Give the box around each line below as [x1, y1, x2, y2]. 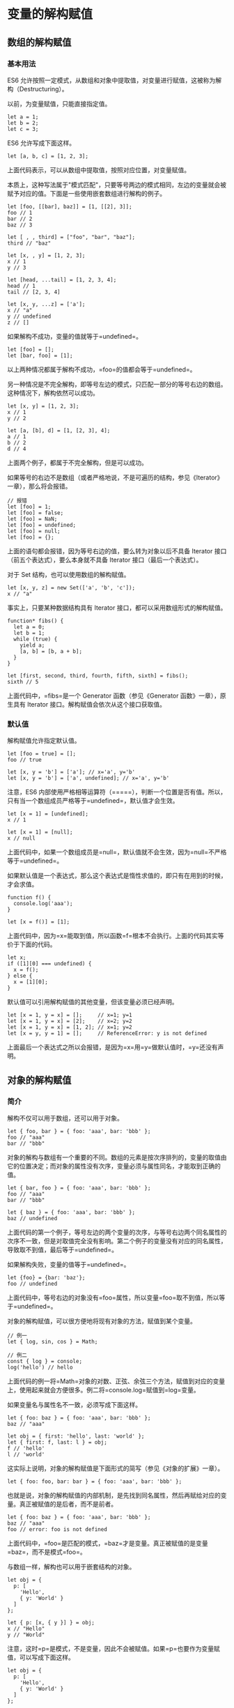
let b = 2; [7, 119, 39, 126]
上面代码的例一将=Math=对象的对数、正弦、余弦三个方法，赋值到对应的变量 [7, 1377, 225, 1385]
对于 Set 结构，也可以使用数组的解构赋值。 [7, 570, 130, 578]
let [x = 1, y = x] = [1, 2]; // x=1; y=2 [7, 1024, 132, 1031]
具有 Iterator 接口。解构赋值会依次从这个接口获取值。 [13, 700, 166, 708]
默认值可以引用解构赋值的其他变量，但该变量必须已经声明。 [7, 998, 178, 1006]
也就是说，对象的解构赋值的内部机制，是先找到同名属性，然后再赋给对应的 [7, 1491, 221, 1499]
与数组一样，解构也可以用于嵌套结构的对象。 [7, 1562, 136, 1571]
